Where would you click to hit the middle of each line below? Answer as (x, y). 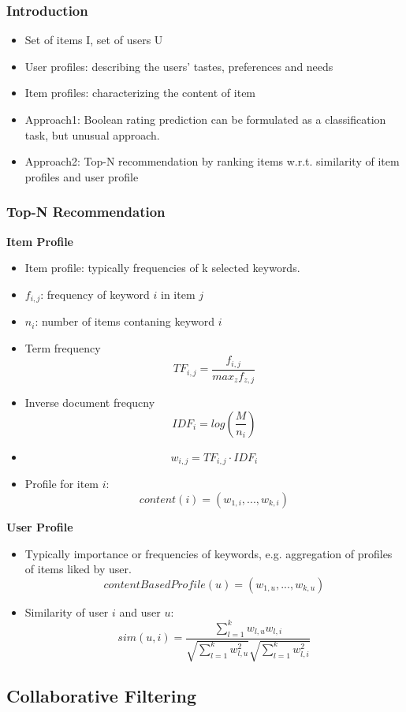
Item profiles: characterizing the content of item (140, 93)
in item (178, 294)
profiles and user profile (82, 176)
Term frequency (63, 347)
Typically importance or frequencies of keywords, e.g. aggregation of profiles (209, 553)
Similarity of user (67, 611)
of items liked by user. (78, 569)
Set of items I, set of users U (94, 40)
